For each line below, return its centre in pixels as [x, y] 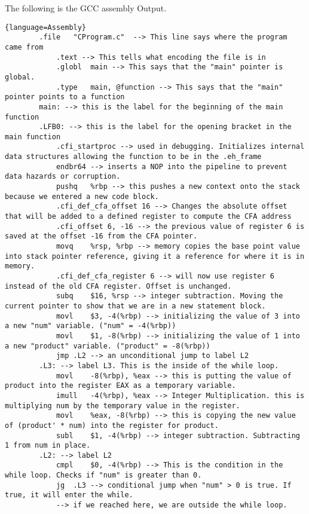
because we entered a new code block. [82, 196]
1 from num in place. [48, 446]
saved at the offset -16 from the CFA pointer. [101, 236]
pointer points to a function [65, 97]
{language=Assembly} [46, 27]
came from [24, 47]
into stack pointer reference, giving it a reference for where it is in [155, 256]
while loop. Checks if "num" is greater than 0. [103, 475]
